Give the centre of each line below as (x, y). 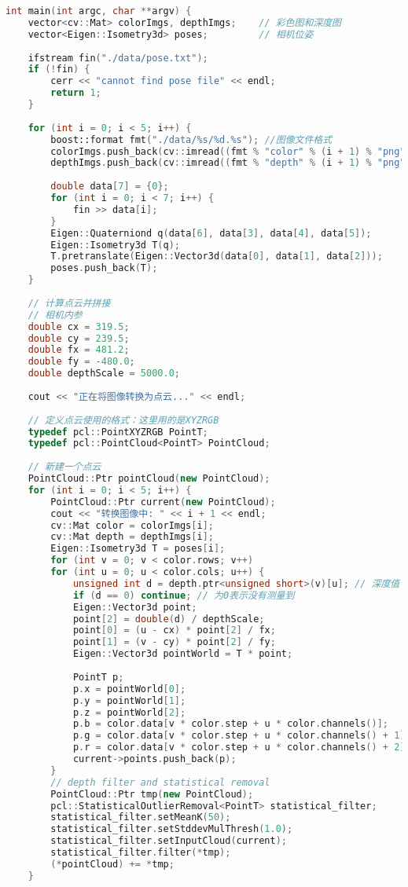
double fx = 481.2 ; (79, 350)
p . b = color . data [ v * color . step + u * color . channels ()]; (230, 724)
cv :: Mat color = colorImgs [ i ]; (132, 525)
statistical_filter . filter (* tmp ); (141, 852)
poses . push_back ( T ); (104, 268)
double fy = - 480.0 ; (81, 362)
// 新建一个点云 (64, 467)
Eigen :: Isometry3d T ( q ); (115, 245)
